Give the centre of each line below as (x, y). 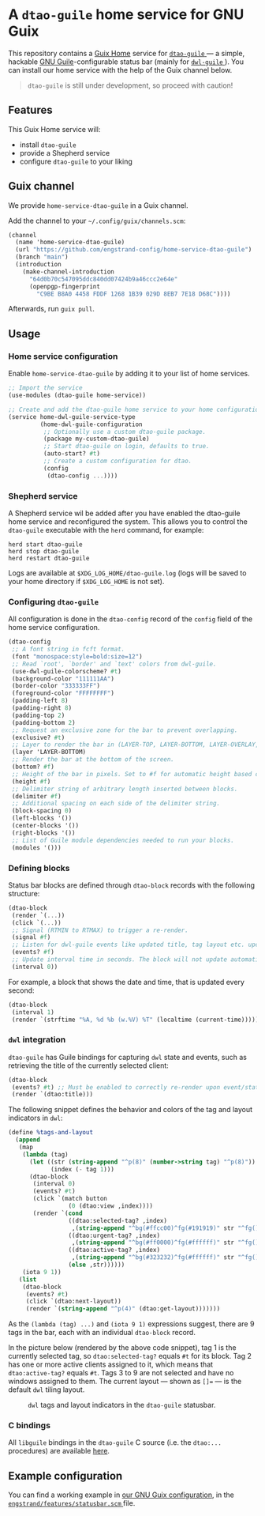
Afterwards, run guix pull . (51, 309)
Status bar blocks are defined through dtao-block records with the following (131, 885)
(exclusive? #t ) (38, 737)
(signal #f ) (31, 937)
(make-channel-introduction (68, 272)
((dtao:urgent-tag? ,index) (114, 1235)
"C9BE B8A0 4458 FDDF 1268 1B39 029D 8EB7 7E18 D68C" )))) (134, 294)
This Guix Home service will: (54, 129)
